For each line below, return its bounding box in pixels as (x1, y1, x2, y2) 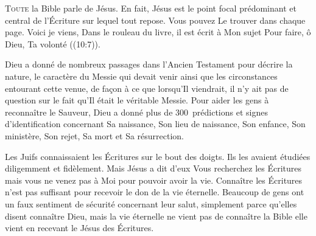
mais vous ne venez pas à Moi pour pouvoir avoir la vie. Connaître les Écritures (5, 173, 303, 186)
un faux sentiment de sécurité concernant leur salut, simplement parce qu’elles (5, 197, 297, 210)
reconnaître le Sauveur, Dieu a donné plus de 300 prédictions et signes (5, 105, 268, 118)
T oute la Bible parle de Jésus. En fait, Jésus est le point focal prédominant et (5, 2, 297, 14)
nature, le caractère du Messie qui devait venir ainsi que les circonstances (5, 69, 278, 82)
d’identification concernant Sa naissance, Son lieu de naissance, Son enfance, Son (5, 117, 306, 130)
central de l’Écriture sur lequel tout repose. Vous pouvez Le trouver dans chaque (5, 13, 306, 26)
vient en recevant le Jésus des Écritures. (5, 221, 154, 234)
